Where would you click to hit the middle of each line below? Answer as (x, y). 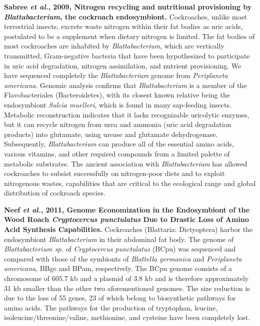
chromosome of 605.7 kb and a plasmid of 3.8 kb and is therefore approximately (126, 278)
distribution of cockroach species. (55, 193)
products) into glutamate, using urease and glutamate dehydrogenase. (111, 134)
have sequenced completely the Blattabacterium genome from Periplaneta (116, 75)
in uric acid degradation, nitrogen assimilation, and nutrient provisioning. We (123, 65)
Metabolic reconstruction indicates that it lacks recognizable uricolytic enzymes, (127, 114)
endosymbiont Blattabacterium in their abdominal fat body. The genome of (119, 239)
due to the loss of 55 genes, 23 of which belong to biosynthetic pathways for (120, 298)
